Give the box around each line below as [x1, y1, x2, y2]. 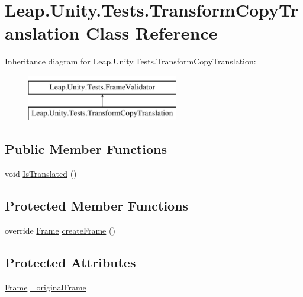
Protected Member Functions [5, 196, 189, 215]
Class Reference [86, 21, 218, 45]
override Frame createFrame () [5, 224, 115, 237]
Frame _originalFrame [5, 280, 86, 293]
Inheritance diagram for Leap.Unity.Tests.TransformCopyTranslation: [5, 55, 256, 67]
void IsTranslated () [5, 167, 77, 180]
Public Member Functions [5, 140, 167, 158]
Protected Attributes [5, 253, 136, 272]
